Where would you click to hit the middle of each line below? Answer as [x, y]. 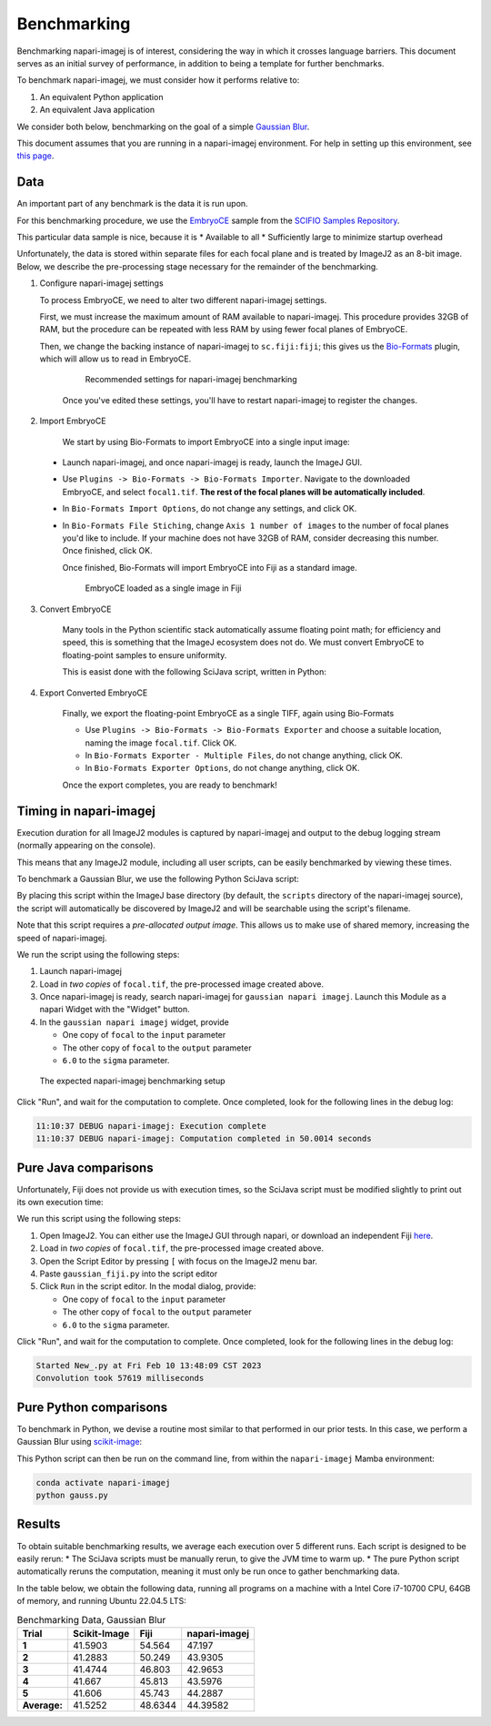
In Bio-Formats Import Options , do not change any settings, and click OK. [210, 509]
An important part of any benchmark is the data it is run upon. [133, 204]
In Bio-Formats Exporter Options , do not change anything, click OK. [222, 768]
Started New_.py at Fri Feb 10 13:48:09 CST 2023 [149, 1365]
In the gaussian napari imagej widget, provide [134, 1022]
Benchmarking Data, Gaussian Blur [91, 1619]
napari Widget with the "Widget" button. [115, 1010]
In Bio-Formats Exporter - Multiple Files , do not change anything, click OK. [244, 756]
